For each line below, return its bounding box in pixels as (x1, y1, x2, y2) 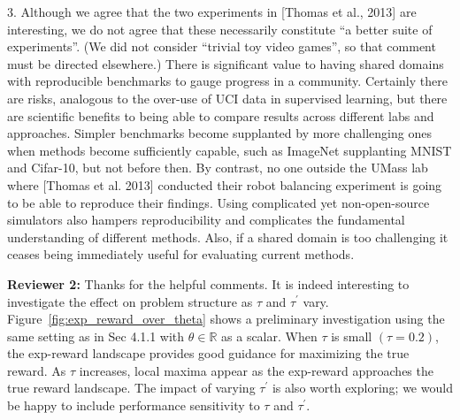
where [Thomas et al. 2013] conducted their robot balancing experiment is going (7, 175, 442, 194)
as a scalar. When (221, 326, 318, 345)
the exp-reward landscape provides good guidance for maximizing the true (7, 344, 410, 363)
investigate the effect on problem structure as (7, 292, 253, 310)
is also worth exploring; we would (272, 378, 453, 397)
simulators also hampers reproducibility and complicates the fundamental (7, 210, 405, 229)
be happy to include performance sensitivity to (7, 396, 260, 415)
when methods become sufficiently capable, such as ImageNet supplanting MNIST (7, 141, 452, 159)
